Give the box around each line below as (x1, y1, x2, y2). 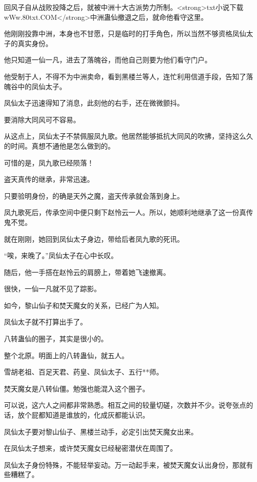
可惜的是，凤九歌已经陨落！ (4, 157, 94, 167)
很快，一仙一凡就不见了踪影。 (4, 283, 101, 294)
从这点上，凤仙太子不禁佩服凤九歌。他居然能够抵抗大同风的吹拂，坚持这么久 (4, 131, 253, 141)
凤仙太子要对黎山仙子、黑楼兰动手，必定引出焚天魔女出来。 (4, 426, 198, 436)
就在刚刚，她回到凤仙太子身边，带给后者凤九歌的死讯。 (4, 233, 184, 244)
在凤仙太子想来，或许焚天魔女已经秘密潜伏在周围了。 (4, 443, 177, 453)
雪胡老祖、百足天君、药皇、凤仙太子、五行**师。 (4, 367, 163, 377)
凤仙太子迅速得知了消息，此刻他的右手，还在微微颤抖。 (4, 98, 184, 108)
